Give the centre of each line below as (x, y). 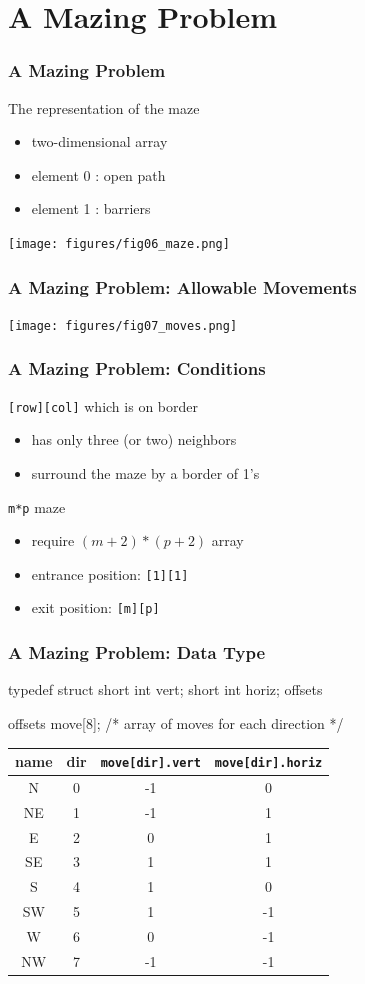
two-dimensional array (99, 141)
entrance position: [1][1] (110, 573)
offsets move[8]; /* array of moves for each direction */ (176, 722)
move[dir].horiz (268, 763)
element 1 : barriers (91, 208)
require (53, 540)
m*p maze (37, 506)
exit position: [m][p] (95, 607)
